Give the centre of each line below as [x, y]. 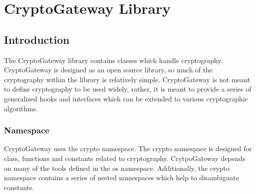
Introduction [37, 39]
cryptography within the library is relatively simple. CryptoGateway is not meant [127, 79]
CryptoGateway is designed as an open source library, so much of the [108, 70]
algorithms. [21, 108]
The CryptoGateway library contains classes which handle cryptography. [113, 60]
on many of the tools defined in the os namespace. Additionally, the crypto [117, 168]
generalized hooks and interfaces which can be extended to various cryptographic [126, 98]
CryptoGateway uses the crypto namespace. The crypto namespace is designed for [128, 148]
